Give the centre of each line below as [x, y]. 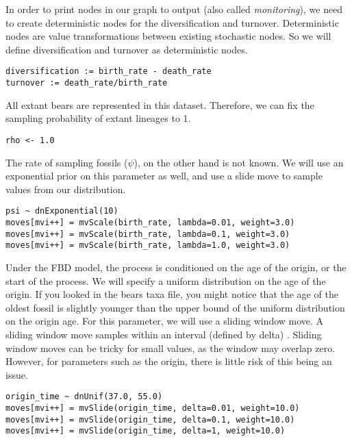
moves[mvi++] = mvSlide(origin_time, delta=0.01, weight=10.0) [153, 408]
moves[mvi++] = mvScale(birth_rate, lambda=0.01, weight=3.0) [150, 222]
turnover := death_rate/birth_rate [87, 83]
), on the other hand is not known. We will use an [239, 162]
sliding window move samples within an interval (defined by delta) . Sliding [164, 334]
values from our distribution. [66, 189]
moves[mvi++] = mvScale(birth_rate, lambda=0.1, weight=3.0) [148, 234]
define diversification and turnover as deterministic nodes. [127, 49]
